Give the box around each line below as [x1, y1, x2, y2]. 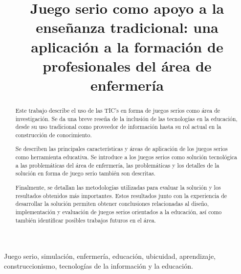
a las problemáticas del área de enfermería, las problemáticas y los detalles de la [15, 161, 219, 169]
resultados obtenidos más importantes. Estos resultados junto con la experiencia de [15, 191, 227, 199]
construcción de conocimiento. [15, 130, 92, 139]
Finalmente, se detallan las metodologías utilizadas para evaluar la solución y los [15, 183, 221, 191]
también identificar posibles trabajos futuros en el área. [15, 216, 156, 224]
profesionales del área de [43, 55, 212, 75]
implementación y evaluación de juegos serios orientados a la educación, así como [15, 207, 222, 216]
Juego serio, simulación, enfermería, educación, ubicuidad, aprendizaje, [4, 251, 216, 261]
